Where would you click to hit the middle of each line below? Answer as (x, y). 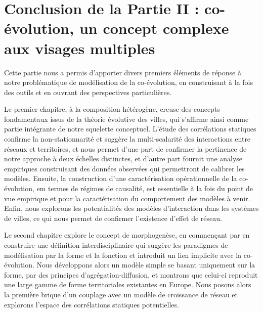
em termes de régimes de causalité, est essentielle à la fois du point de (145, 188)
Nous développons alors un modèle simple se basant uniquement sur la (146, 265)
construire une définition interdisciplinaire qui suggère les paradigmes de (116, 245)
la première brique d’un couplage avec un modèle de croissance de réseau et (121, 294)
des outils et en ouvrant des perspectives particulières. (88, 92)
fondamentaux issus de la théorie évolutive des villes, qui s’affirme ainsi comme (126, 119)
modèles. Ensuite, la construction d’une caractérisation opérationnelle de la (121, 178)
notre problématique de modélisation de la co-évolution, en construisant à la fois (128, 82)
